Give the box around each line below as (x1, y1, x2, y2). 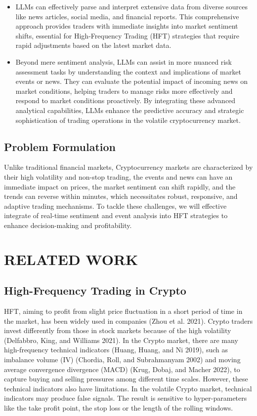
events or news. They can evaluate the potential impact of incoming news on (15, 76, 248, 86)
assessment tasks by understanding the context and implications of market (15, 66, 241, 76)
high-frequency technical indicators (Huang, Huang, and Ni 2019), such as (4, 344, 228, 355)
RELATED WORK (4, 249, 138, 269)
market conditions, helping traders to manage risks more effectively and (15, 85, 233, 96)
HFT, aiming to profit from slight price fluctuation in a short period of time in (4, 306, 243, 316)
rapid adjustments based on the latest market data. (15, 40, 171, 50)
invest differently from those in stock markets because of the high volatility (4, 325, 231, 336)
